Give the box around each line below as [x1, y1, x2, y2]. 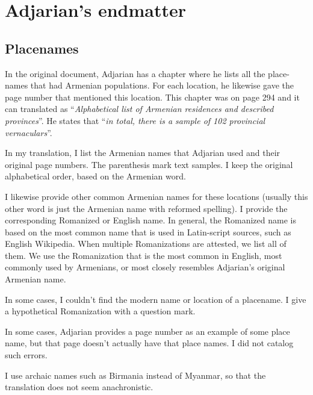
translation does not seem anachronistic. [5, 381, 153, 393]
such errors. [5, 349, 48, 361]
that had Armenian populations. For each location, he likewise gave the [30, 79, 294, 92]
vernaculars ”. [5, 126, 52, 138]
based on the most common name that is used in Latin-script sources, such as [5, 225, 291, 238]
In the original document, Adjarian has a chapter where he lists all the [5, 67, 265, 79]
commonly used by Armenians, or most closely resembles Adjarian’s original [5, 261, 285, 273]
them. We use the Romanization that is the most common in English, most [5, 249, 282, 261]
